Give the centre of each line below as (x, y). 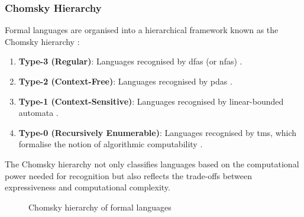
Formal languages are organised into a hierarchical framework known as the (142, 30)
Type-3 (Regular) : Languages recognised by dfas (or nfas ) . (130, 61)
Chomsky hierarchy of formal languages (100, 207)
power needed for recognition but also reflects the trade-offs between (129, 175)
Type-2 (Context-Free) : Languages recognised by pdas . (125, 81)
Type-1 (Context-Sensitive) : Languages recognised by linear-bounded (151, 101)
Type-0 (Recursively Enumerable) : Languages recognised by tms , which (158, 132)
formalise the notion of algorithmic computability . (111, 144)
